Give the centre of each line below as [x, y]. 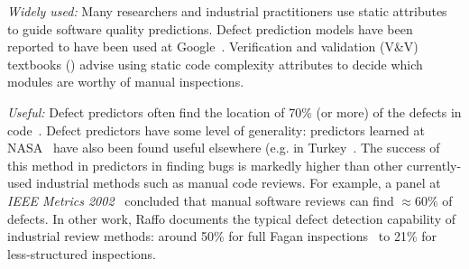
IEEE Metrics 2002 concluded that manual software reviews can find [201, 200]
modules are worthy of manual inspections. [126, 82]
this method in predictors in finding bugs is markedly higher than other [205, 165]
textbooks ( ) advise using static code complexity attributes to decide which [215, 64]
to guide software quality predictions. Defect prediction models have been [210, 28]
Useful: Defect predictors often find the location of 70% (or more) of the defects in [234, 111]
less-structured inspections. [82, 253]
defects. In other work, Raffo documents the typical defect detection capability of [232, 218]
